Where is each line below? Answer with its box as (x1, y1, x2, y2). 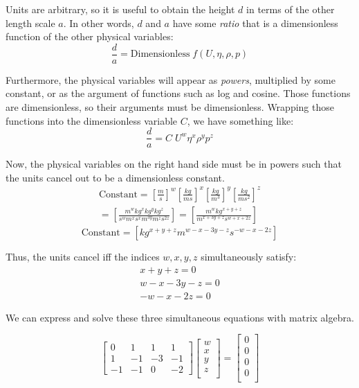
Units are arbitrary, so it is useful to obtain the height (6, 2, 235, 16)
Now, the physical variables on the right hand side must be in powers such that (6, 157, 342, 171)
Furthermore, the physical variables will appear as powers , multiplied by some (6, 72, 335, 87)
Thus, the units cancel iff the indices (6, 249, 160, 264)
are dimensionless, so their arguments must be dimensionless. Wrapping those (6, 100, 334, 114)
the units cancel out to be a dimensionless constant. (6, 170, 225, 184)
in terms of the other (246, 2, 335, 16)
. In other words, (63, 15, 134, 30)
